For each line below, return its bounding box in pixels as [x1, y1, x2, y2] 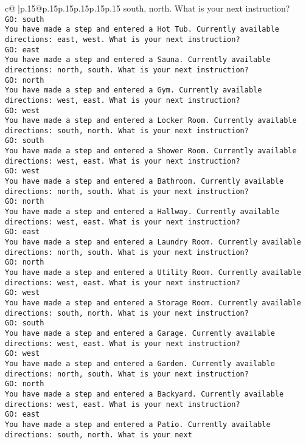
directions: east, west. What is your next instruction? [5, 35, 240, 44]
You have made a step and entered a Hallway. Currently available [5, 207, 280, 217]
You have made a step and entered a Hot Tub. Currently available [5, 25, 280, 34]
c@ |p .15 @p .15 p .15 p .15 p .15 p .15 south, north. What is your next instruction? [5, 2, 290, 14]
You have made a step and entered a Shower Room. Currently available [5, 147, 297, 156]
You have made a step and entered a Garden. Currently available [5, 359, 275, 368]
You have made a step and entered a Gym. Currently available [5, 86, 262, 95]
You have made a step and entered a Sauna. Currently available [5, 55, 271, 64]
